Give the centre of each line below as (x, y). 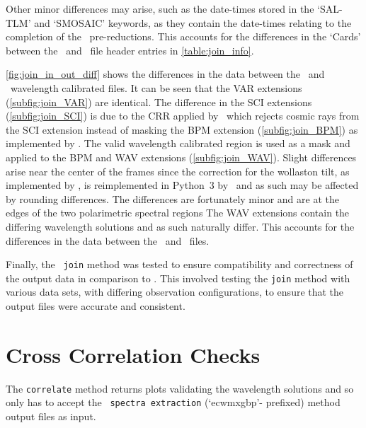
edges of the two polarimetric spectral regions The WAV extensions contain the (178, 213)
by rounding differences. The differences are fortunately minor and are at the (172, 198)
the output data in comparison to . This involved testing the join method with (178, 278)
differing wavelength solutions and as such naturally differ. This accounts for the (180, 226)
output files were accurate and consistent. (96, 306)
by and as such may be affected (288, 185)
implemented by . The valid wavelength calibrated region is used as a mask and (178, 143)
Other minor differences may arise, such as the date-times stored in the (160, 8)
